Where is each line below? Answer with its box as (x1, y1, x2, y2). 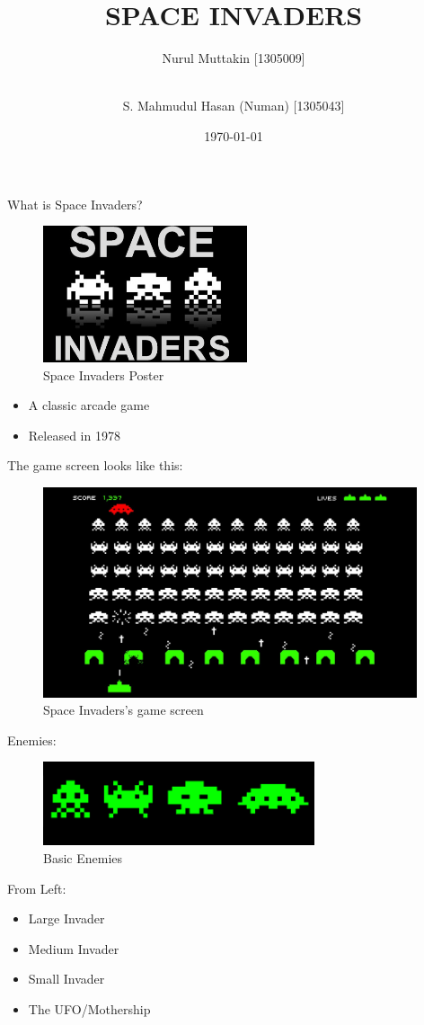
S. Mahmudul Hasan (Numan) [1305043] (122, 96, 345, 115)
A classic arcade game (28, 396, 150, 414)
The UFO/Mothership (28, 999, 151, 1018)
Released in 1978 (28, 425, 120, 444)
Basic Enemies (43, 848, 123, 867)
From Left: (7, 878, 66, 897)
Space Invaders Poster (43, 365, 164, 384)
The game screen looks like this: (7, 456, 183, 475)
